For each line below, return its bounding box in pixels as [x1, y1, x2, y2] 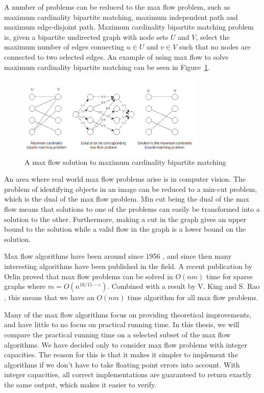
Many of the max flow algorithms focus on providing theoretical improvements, [4, 309, 252, 320]
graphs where [4, 281, 46, 291]
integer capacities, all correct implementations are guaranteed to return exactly [4, 369, 252, 380]
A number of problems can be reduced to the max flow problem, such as [4, 2, 230, 12]
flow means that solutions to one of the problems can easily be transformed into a [4, 204, 260, 214]
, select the [196, 31, 230, 42]
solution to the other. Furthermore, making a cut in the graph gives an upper [4, 213, 247, 224]
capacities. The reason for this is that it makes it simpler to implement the [4, 349, 238, 360]
